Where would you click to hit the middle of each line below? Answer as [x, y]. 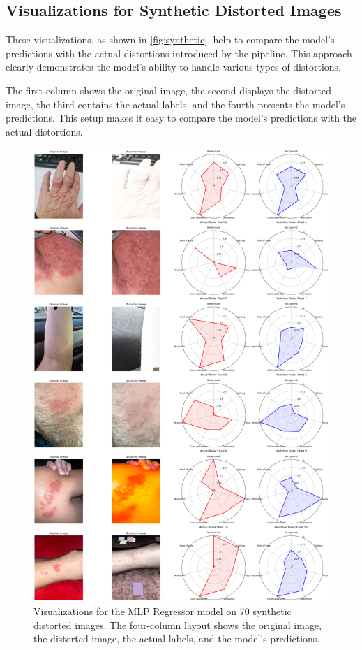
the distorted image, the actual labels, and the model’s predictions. [177, 638]
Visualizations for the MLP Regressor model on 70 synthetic [163, 611]
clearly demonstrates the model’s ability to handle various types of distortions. [173, 67]
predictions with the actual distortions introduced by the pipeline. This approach [179, 53]
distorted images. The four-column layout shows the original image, [178, 624]
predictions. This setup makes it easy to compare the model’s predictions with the [181, 118]
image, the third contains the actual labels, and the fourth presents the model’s [175, 104]
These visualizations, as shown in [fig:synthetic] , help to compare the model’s [170, 39]
